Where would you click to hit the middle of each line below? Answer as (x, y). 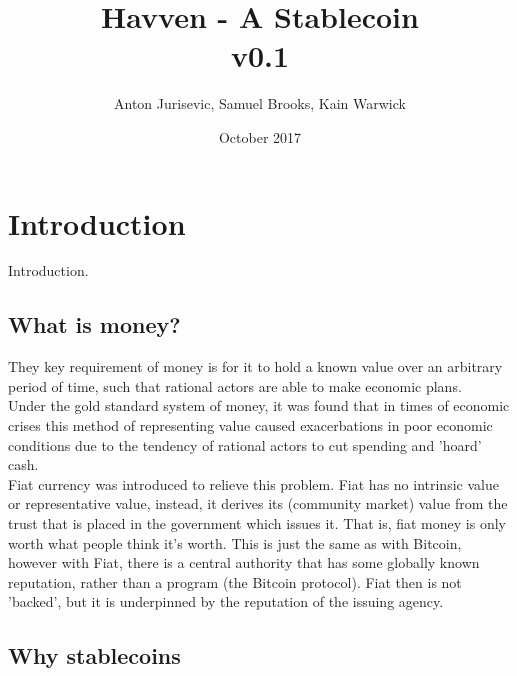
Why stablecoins (94, 655)
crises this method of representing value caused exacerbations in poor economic (250, 425)
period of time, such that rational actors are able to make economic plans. (235, 385)
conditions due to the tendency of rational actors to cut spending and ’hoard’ (245, 444)
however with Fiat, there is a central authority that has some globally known (244, 562)
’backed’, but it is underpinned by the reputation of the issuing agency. (226, 601)
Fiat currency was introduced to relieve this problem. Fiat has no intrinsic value (253, 483)
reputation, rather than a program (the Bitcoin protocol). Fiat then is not (235, 581)
